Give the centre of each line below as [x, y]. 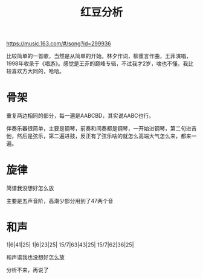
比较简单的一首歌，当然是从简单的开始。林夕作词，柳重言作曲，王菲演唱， [99, 56]
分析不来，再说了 [27, 270]
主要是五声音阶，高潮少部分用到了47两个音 [60, 201]
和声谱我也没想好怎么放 [35, 257]
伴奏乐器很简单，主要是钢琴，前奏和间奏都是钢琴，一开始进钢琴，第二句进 [99, 129]
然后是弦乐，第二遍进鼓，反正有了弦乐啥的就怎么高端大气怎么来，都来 [104, 136]
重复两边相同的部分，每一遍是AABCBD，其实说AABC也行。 [80, 116]
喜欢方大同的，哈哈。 [38, 71]
